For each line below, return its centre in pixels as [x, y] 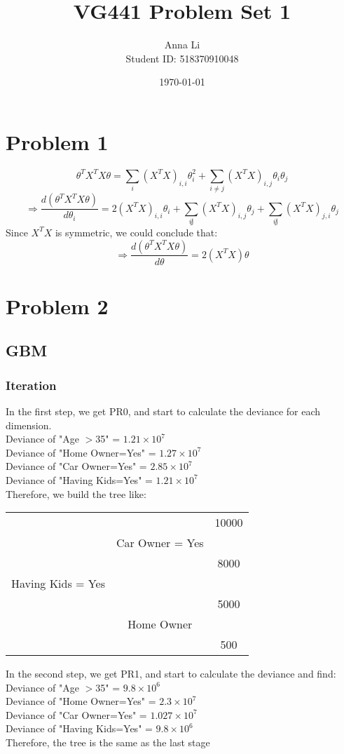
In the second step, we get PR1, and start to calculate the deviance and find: [171, 674]
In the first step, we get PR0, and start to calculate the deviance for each [163, 411]
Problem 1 [57, 141]
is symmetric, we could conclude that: [136, 232]
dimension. [29, 425]
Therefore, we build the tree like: [76, 493]
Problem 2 [57, 305]
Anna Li [182, 45]
